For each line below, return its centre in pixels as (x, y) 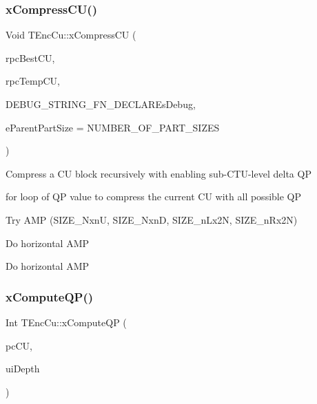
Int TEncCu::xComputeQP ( (66, 322)
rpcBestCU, (30, 57)
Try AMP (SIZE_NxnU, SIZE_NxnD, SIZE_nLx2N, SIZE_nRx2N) (152, 219)
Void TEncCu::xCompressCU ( (71, 35)
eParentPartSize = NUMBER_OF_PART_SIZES (113, 127)
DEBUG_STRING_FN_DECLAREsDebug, (101, 104)
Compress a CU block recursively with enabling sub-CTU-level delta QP (158, 173)
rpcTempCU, (33, 81)
